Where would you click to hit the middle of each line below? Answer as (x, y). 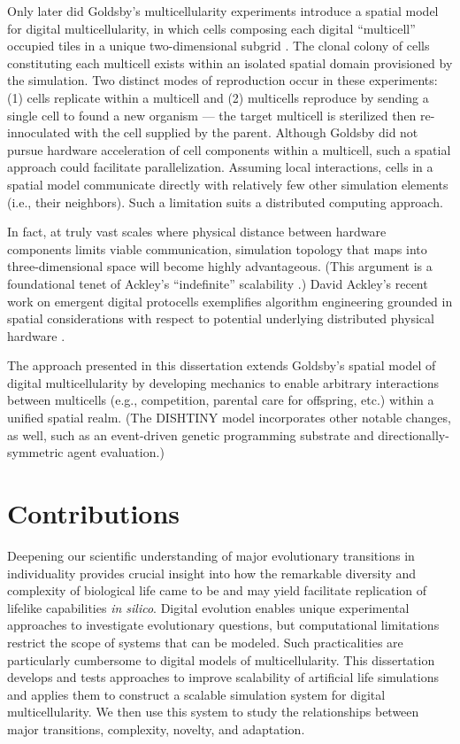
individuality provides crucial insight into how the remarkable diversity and (212, 573)
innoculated (39, 132)
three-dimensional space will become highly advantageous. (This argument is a (220, 266)
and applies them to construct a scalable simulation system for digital (196, 694)
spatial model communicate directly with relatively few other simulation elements (228, 184)
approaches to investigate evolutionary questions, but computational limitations (223, 625)
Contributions (94, 513)
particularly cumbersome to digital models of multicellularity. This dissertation (221, 659)
